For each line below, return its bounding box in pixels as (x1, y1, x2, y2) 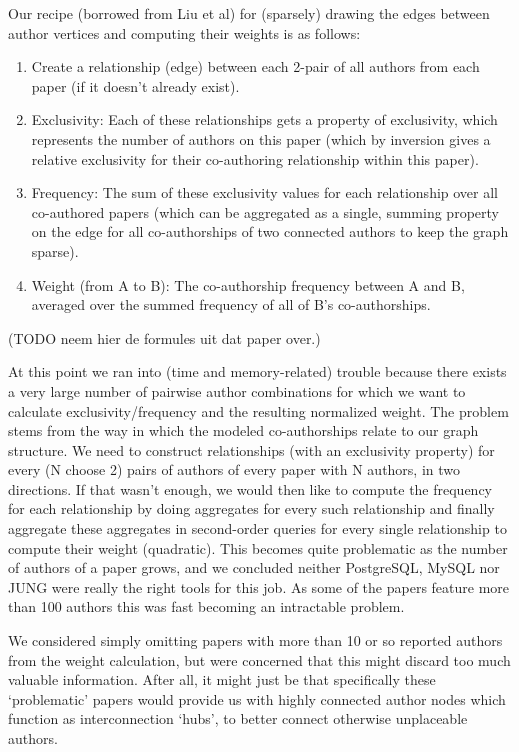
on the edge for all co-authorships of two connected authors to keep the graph (31, 221, 509, 242)
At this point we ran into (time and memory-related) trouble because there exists (8, 361, 507, 382)
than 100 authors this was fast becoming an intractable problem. (8, 596, 405, 617)
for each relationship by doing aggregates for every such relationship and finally (8, 498, 495, 519)
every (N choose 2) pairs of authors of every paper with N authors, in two (8, 459, 461, 480)
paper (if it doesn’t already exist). (31, 75, 240, 96)
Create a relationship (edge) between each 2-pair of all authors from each (31, 56, 480, 77)
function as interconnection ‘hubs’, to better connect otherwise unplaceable (8, 708, 468, 729)
